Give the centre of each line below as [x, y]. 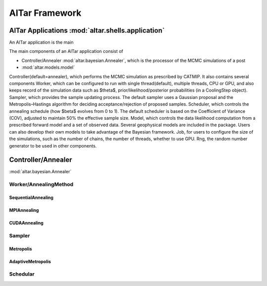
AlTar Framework [45, 13]
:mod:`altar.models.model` [48, 67]
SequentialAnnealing [31, 197]
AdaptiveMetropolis [30, 261]
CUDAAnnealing [26, 223]
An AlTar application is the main [41, 43]
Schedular [22, 274]
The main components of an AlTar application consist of [66, 51]
